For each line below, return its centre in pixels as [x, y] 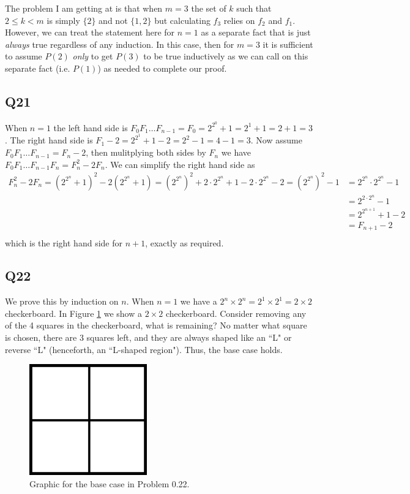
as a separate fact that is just [256, 32]
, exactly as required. [184, 242]
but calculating [182, 20]
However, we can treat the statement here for [90, 32]
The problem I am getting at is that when [84, 8]
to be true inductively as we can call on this [226, 56]
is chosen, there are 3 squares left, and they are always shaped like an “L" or [148, 337]
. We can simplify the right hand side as [180, 164]
